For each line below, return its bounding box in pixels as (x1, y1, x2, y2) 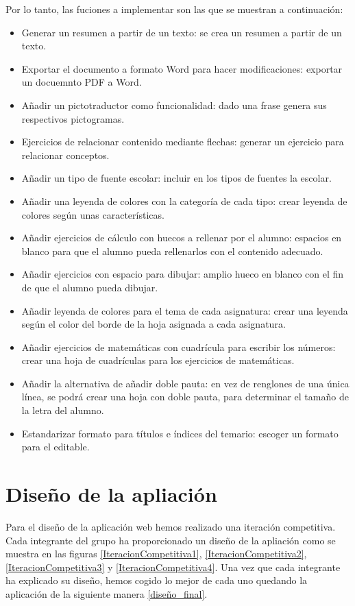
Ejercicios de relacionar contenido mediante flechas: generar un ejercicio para (21, 134, 344, 149)
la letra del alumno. (21, 403, 104, 417)
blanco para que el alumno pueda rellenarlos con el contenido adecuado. (21, 243, 323, 258)
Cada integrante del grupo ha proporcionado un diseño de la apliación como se (5, 533, 336, 547)
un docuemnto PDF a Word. (21, 75, 142, 89)
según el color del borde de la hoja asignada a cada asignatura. (21, 317, 286, 331)
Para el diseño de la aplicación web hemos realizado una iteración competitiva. (5, 519, 336, 533)
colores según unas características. (21, 207, 164, 221)
